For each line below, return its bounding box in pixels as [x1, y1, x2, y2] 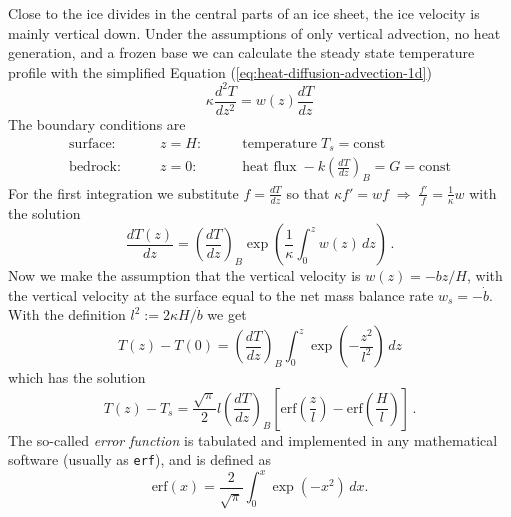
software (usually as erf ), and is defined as [8, 449, 272, 470]
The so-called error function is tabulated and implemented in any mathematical [8, 429, 498, 450]
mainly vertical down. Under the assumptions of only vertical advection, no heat [8, 22, 501, 43]
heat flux [242, 160, 297, 175]
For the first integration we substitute [8, 182, 239, 203]
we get [207, 304, 247, 325]
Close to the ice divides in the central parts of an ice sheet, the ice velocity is [8, 3, 480, 23]
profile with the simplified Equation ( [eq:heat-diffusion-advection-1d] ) [8, 61, 432, 82]
